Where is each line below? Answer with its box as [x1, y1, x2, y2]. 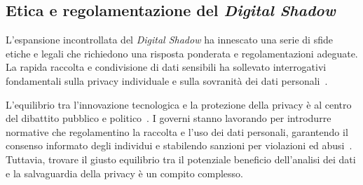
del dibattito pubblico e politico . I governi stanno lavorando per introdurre [6, 111, 331, 125]
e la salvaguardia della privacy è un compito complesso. [6, 165, 244, 180]
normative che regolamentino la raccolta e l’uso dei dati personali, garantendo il [6, 124, 348, 139]
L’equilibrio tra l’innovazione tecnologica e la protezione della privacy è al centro [6, 97, 352, 111]
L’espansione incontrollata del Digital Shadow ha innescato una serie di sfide [6, 32, 333, 47]
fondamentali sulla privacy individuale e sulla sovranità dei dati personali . [6, 73, 328, 88]
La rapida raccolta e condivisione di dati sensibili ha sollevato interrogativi [6, 60, 327, 74]
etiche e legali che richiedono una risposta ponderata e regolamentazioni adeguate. [6, 46, 358, 60]
